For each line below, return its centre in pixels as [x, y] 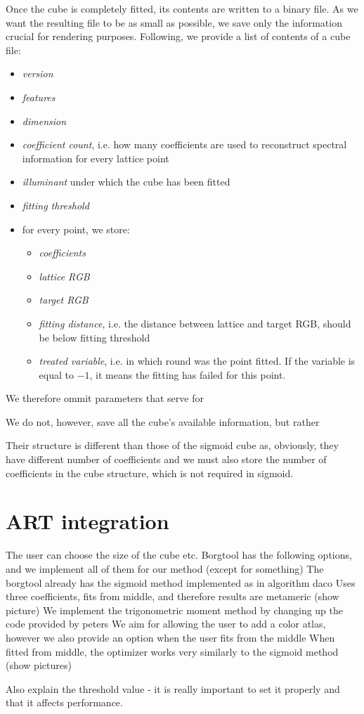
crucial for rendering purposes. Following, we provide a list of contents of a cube [178, 36]
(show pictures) [39, 665]
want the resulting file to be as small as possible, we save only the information [174, 22]
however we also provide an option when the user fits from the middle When [170, 637]
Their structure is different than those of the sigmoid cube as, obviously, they [172, 445]
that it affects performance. [64, 702]
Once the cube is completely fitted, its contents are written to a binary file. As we [182, 8]
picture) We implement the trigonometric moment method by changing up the [175, 610]
